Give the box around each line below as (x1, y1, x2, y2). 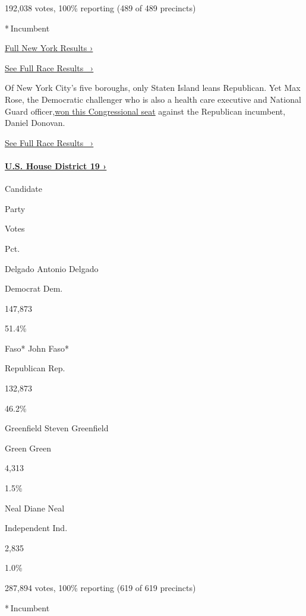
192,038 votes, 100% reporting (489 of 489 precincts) (5, 2, 196, 14)
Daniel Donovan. (5, 116, 65, 129)
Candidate (5, 182, 43, 195)
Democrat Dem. (5, 282, 63, 295)
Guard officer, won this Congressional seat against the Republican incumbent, (5, 105, 286, 117)
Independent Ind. (5, 522, 68, 534)
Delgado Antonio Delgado (5, 262, 99, 274)
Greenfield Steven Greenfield (5, 422, 109, 434)
